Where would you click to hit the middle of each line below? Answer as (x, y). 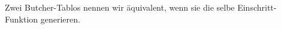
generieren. (60, 19)
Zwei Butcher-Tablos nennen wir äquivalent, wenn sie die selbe (120, 7)
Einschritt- (257, 7)
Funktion (22, 19)
